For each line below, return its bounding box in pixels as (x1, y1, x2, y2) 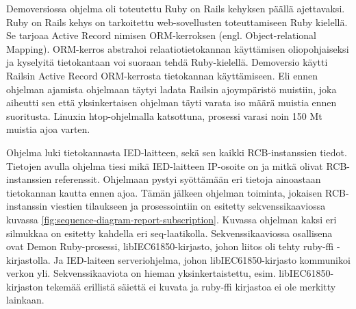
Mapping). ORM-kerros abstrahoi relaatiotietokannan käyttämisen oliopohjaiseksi (6, 41, 349, 55)
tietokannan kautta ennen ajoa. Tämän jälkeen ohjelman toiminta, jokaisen (6, 185, 322, 199)
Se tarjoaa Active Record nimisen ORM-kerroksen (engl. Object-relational (6, 28, 317, 42)
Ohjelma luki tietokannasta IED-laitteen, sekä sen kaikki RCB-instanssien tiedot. (6, 145, 347, 159)
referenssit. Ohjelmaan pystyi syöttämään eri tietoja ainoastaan (55, 172, 321, 186)
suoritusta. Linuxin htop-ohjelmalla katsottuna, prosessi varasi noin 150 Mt (6, 108, 322, 123)
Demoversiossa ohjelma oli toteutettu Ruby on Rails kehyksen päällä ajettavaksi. (6, 1, 345, 15)
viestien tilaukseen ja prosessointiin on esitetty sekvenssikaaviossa (50, 199, 326, 213)
